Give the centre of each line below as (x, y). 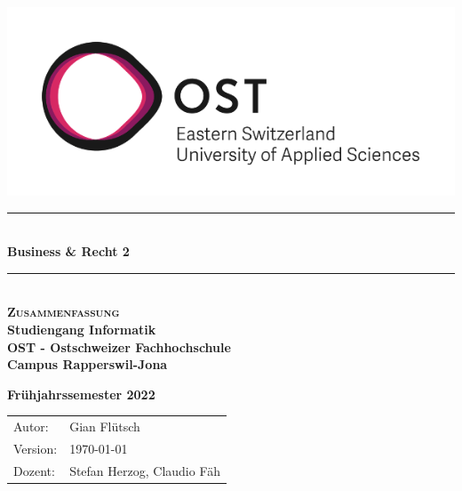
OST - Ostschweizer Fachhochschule (119, 346)
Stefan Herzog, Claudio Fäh (145, 470)
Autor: (31, 427)
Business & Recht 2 (68, 251)
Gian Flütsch (105, 427)
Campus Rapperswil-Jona (88, 364)
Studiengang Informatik (82, 330)
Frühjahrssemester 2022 (81, 394)
